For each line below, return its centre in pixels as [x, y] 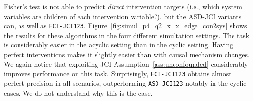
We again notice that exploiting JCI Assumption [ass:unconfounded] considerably [126, 64]
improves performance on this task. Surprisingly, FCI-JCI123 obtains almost [118, 73]
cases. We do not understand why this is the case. [78, 92]
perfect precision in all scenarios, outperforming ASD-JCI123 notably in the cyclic [125, 83]
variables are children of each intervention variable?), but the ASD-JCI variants [123, 16]
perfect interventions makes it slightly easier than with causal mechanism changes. [127, 54]
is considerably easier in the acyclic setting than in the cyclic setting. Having [119, 45]
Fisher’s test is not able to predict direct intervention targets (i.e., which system [123, 6]
